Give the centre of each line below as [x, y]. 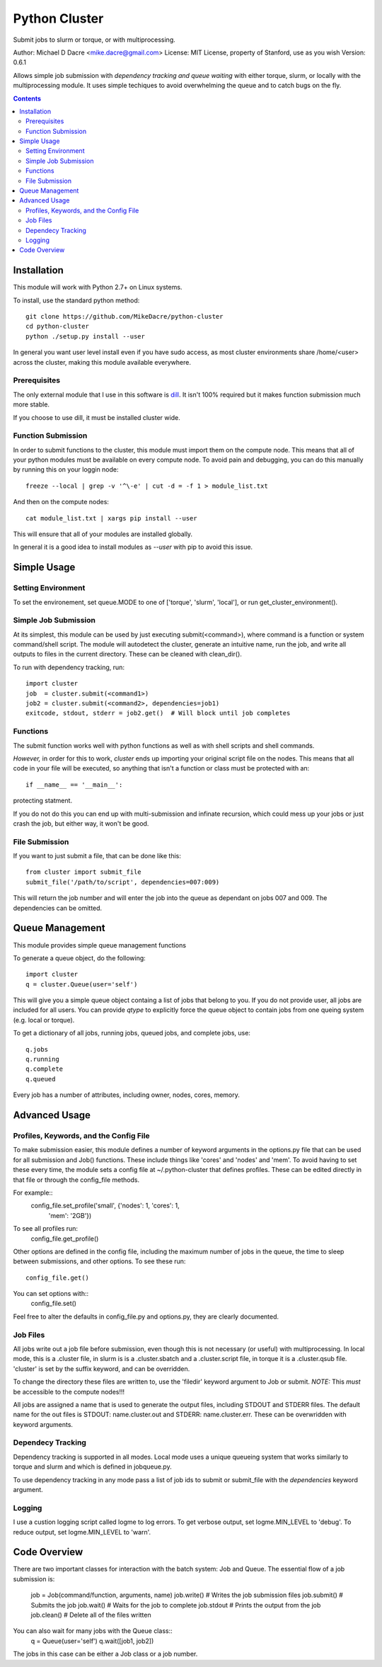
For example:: [33, 1193]
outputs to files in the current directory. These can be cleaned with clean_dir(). [127, 654]
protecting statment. [43, 801]
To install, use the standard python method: [76, 300]
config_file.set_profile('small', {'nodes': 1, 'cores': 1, [105, 1206]
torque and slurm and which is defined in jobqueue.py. [93, 1467]
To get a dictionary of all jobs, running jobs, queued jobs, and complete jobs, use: [132, 1033]
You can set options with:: [51, 1294]
